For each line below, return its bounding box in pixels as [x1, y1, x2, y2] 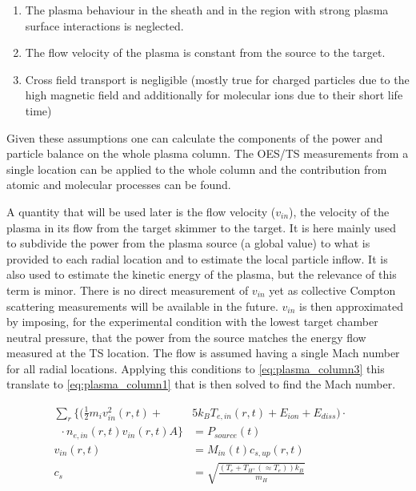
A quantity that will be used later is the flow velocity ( [6, 203, 276, 219]
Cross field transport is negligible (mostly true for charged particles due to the [25, 70, 410, 87]
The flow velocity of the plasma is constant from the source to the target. [25, 44, 386, 61]
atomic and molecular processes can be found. [6, 176, 231, 193]
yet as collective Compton [269, 281, 396, 298]
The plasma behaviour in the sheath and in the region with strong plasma [25, 2, 389, 18]
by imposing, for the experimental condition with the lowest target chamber [6, 313, 378, 330]
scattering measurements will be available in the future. [6, 297, 278, 314]
